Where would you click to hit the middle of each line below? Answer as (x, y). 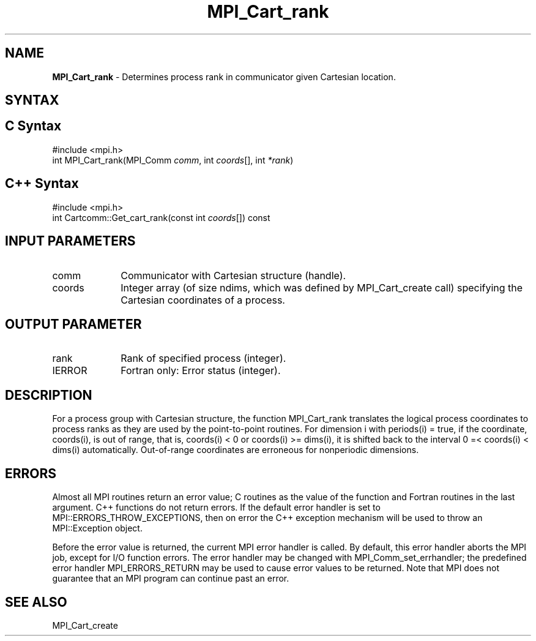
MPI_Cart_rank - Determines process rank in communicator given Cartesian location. (224, 77)
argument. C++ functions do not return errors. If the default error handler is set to (216, 508)
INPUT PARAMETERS (70, 241)
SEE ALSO (36, 602)
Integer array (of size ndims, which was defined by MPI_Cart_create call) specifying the (322, 287)
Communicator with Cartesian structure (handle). (233, 275)
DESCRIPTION (49, 395)
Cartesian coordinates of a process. (203, 300)
